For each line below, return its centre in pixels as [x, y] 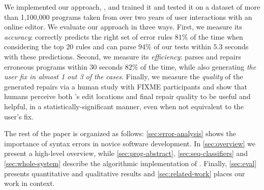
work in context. [30, 183]
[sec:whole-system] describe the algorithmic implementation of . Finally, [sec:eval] [130, 163]
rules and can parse [106, 46]
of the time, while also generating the [198, 66]
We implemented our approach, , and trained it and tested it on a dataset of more [132, 7]
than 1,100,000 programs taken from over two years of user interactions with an [128, 17]
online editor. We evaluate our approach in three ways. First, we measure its [123, 27]
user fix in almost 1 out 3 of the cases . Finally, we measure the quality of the [124, 76]
